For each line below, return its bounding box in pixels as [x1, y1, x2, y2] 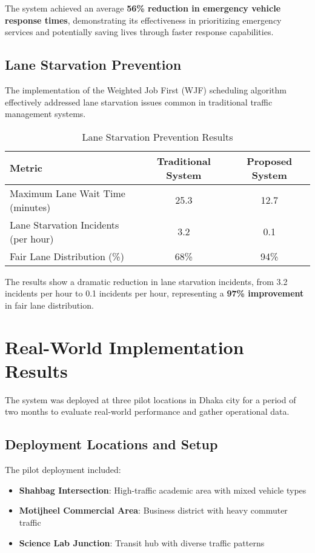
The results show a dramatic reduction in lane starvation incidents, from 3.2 [5, 275, 288, 287]
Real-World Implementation [5, 334, 244, 359]
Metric [10, 161, 42, 175]
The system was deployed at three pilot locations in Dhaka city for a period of [5, 393, 296, 406]
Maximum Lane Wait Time [10, 186, 125, 200]
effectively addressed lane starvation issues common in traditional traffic [5, 95, 273, 108]
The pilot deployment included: [5, 463, 121, 476]
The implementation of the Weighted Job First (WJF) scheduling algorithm [5, 83, 287, 96]
